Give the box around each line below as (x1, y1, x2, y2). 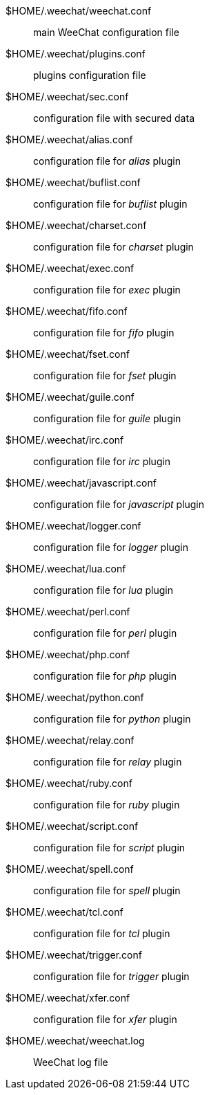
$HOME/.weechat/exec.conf (6, 262, 135, 274)
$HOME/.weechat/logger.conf (6, 520, 141, 532)
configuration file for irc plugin (33, 455, 171, 467)
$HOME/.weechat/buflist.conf (6, 177, 141, 188)
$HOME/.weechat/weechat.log (6, 1035, 145, 1047)
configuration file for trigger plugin (33, 970, 190, 982)
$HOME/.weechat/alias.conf (6, 134, 133, 145)
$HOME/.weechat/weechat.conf (6, 5, 152, 17)
